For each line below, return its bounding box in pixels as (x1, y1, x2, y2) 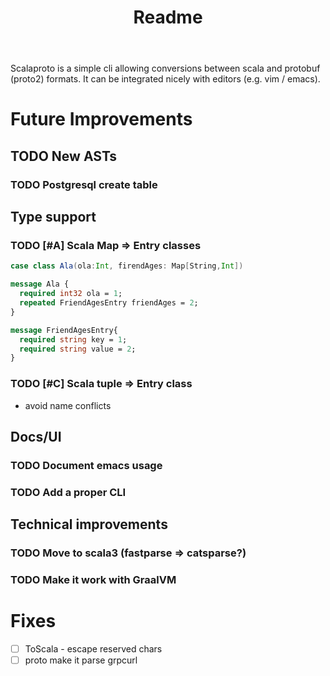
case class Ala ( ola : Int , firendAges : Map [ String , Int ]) (10, 261, 244, 271)
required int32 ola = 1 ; (19, 289, 123, 299)
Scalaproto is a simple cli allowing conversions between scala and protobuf (10, 62, 321, 75)
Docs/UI (10, 428, 62, 445)
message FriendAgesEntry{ (10, 325, 118, 335)
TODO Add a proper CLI (10, 485, 127, 499)
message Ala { (10, 279, 70, 290)
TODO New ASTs (10, 147, 118, 165)
